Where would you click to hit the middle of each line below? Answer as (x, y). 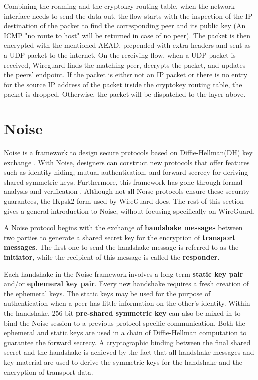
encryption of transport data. (49, 371)
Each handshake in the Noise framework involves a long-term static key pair (124, 274)
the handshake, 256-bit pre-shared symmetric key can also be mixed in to (122, 312)
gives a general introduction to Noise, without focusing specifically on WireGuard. (129, 211)
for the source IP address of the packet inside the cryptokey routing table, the (123, 84)
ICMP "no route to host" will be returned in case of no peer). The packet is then (127, 35)
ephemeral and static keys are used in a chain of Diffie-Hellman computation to (125, 332)
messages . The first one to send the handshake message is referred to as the (121, 247)
